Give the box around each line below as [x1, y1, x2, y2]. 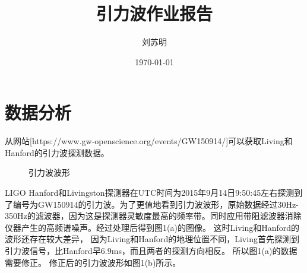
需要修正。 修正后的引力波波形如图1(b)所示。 [5, 256, 181, 268]
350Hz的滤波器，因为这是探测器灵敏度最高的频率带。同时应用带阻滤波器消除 [5, 209, 302, 222]
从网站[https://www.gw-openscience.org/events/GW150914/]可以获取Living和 [5, 135, 293, 147]
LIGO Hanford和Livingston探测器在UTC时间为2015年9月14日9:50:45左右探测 [5, 186, 295, 199]
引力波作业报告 [96, 1, 213, 26]
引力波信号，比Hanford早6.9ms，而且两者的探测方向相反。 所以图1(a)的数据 [5, 245, 297, 256]
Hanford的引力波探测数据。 [5, 146, 109, 158]
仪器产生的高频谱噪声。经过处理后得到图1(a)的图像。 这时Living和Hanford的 [5, 221, 300, 233]
